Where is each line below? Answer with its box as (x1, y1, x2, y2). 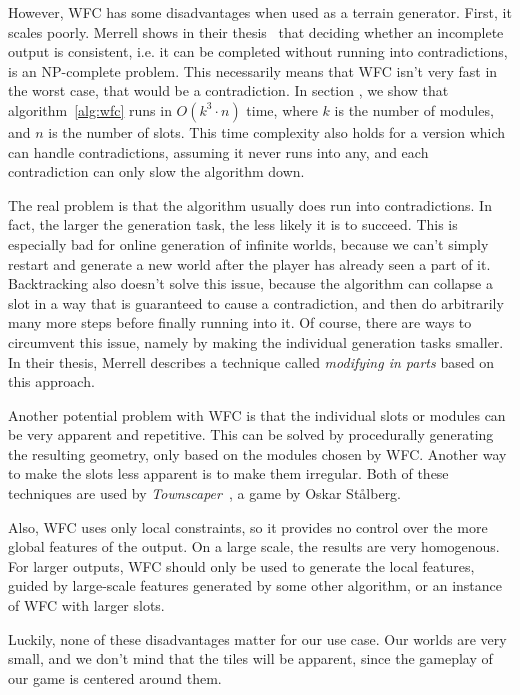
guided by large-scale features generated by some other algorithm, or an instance (8, 575, 503, 596)
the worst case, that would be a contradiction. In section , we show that (8, 80, 449, 101)
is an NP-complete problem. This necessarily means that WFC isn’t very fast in (8, 60, 498, 81)
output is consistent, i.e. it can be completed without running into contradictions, (8, 41, 508, 62)
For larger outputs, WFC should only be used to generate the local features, (8, 555, 475, 576)
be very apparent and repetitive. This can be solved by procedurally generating (8, 424, 494, 445)
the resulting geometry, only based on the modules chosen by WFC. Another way (8, 443, 507, 464)
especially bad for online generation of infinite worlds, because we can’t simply (8, 233, 489, 254)
